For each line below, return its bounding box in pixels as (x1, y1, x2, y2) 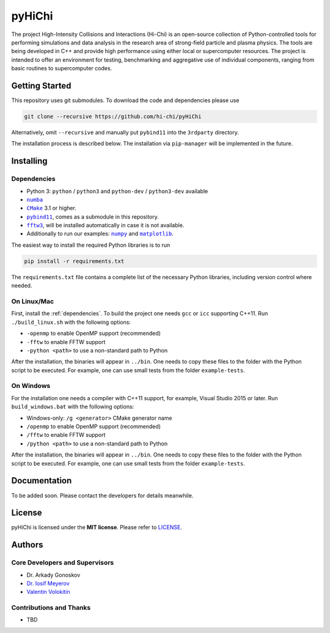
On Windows (11, 382, 51, 390)
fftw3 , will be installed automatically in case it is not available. (26, 222, 185, 229)
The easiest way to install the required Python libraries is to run (11, 241, 170, 249)
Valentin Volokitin (26, 588, 70, 596)
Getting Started (11, 80, 71, 91)
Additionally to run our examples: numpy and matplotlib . (26, 230, 174, 238)
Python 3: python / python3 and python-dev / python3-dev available (26, 187, 208, 195)
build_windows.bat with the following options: (11, 403, 134, 411)
